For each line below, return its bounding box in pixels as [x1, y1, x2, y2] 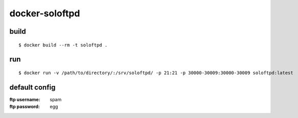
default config [9, 83, 56, 91]
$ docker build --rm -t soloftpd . [18, 42, 108, 48]
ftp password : [9, 104, 40, 110]
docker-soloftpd [9, 8, 80, 19]
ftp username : [9, 96, 40, 102]
